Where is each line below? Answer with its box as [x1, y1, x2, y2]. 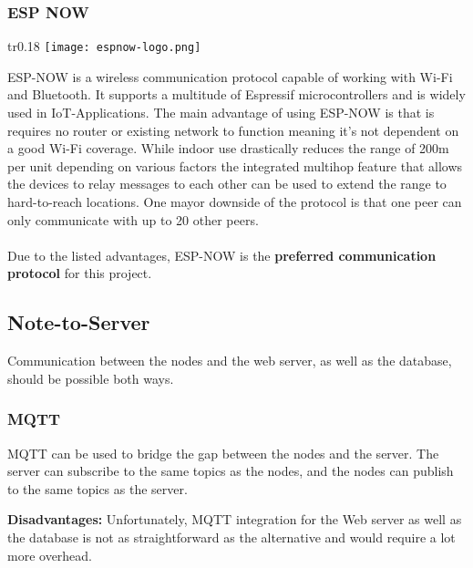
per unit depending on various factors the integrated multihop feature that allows [7, 156, 463, 175]
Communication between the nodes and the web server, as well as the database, [7, 351, 452, 370]
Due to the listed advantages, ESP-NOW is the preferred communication [7, 245, 437, 264]
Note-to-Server [7, 308, 150, 336]
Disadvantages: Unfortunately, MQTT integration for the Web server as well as [7, 510, 462, 529]
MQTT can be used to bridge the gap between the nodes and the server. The [7, 443, 439, 462]
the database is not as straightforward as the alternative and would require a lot [7, 527, 456, 546]
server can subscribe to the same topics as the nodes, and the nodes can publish [7, 461, 454, 480]
